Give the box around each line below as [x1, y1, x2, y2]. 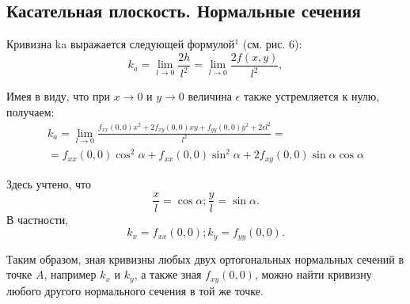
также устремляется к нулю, [243, 88, 380, 104]
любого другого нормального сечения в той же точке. [6, 282, 264, 298]
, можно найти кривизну [254, 266, 372, 283]
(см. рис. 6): [242, 36, 302, 52]
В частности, [6, 211, 69, 227]
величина [188, 88, 232, 104]
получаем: [6, 103, 55, 120]
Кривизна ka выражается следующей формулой [6, 36, 235, 52]
